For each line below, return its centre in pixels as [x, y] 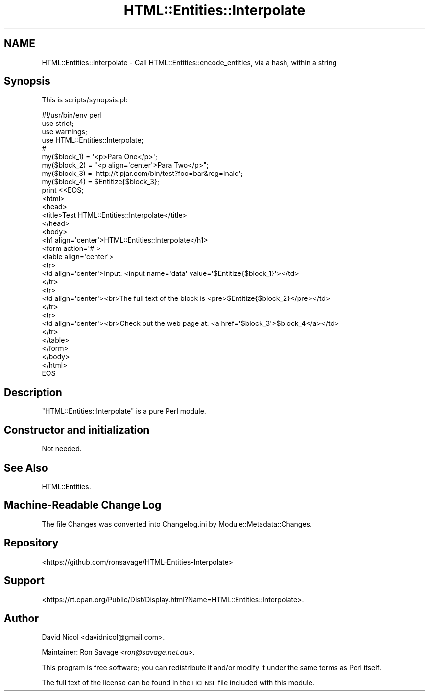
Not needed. [62, 449]
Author [21, 618]
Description [33, 392]
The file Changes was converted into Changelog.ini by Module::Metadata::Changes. [177, 524]
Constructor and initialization [77, 430]
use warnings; [65, 132]
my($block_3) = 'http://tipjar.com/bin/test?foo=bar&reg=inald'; [142, 174]
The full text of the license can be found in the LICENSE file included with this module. [178, 683]
